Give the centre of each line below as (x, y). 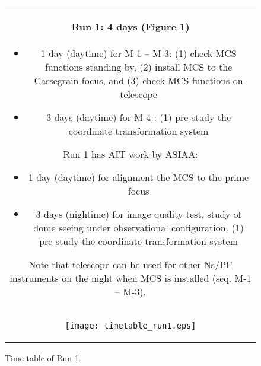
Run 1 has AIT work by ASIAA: (130, 154)
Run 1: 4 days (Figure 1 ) (130, 27)
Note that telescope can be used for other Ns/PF (130, 264)
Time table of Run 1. (43, 357)
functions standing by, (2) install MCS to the (139, 66)
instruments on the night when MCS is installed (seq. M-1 (130, 278)
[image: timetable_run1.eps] (130, 325)
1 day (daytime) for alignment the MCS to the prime (139, 177)
